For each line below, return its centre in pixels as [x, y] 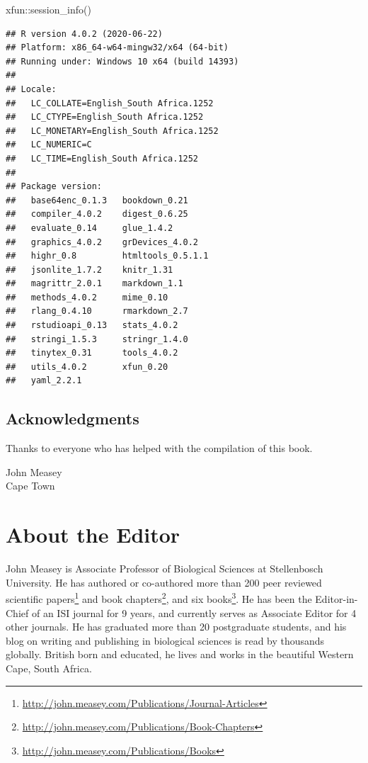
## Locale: [31, 89]
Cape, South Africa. [49, 668]
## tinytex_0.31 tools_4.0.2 [92, 353]
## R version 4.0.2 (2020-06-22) [84, 34]
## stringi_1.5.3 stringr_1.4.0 [97, 339]
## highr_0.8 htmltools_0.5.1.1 [107, 256]
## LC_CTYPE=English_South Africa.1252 [105, 117]
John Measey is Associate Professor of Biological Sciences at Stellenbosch [165, 569]
